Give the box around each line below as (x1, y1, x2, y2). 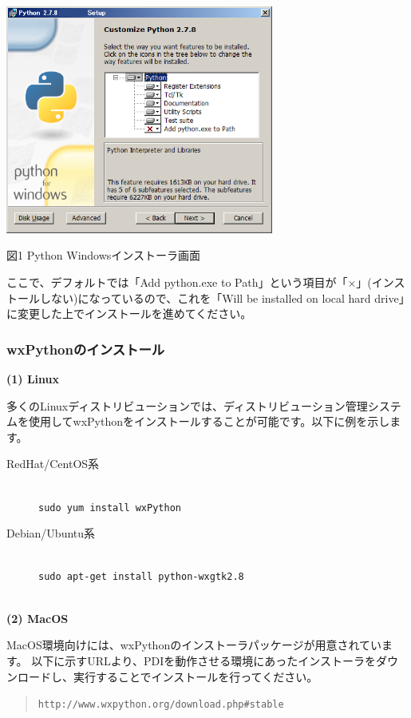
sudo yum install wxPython (38, 502, 181, 514)
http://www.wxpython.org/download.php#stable (38, 699, 284, 711)
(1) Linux (6, 371, 60, 387)
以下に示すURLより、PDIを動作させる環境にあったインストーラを (31, 652, 376, 668)
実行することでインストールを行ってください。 (73, 668, 318, 684)
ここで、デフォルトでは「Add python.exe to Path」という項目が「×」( (6, 274, 372, 291)
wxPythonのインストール (6, 339, 165, 359)
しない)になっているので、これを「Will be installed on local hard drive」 (39, 289, 405, 306)
